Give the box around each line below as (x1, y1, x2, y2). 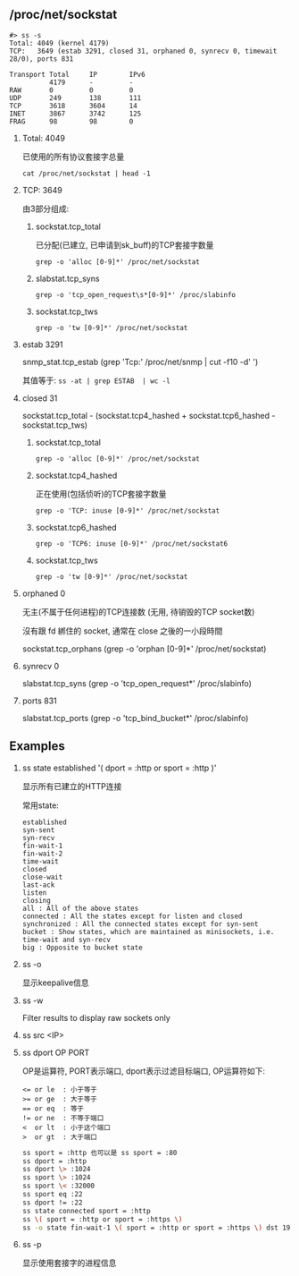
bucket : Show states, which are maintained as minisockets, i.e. (21, 927, 275, 936)
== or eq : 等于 (21, 1104, 85, 1113)
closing (21, 896, 51, 905)
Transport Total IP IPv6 (9, 70, 145, 79)
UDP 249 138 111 (9, 93, 142, 102)
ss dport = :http (21, 1156, 87, 1166)
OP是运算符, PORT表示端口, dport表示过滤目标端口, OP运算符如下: (21, 1065, 266, 1076)
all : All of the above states (21, 904, 139, 913)
